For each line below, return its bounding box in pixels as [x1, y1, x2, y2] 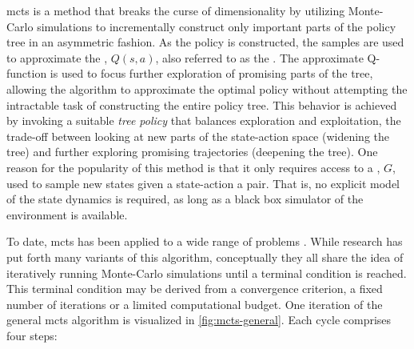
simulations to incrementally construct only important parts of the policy [37, 18, 396, 34]
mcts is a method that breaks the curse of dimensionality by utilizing [6, 2, 345, 18]
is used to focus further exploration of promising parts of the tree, [50, 65, 373, 82]
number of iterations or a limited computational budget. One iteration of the [6, 295, 383, 312]
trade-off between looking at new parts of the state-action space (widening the [6, 127, 389, 144]
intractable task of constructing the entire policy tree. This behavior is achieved [6, 96, 397, 113]
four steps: [6, 327, 58, 343]
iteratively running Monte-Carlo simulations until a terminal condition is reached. [6, 264, 407, 281]
